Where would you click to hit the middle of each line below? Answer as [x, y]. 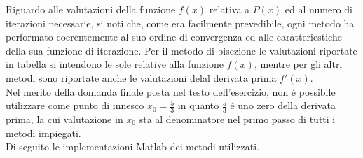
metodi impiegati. [43, 132]
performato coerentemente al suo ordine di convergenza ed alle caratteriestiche [174, 37]
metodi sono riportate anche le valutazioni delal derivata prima [141, 77]
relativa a [230, 9]
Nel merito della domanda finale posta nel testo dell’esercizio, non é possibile [171, 91]
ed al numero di [319, 9]
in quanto [198, 105]
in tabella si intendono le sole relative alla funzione [115, 64]
